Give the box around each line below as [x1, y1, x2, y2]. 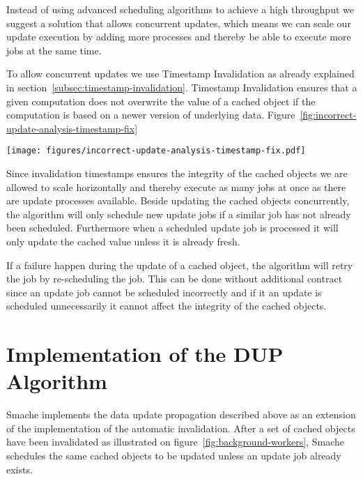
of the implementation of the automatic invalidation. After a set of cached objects [6, 420, 355, 435]
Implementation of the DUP [6, 340, 284, 368]
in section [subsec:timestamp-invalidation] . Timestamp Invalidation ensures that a [6, 79, 357, 94]
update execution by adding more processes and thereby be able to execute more [6, 29, 351, 44]
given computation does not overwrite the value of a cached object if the [6, 93, 316, 108]
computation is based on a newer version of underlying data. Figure [6, 107, 295, 122]
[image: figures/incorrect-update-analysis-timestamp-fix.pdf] [6, 146, 306, 156]
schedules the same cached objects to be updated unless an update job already [6, 448, 341, 463]
